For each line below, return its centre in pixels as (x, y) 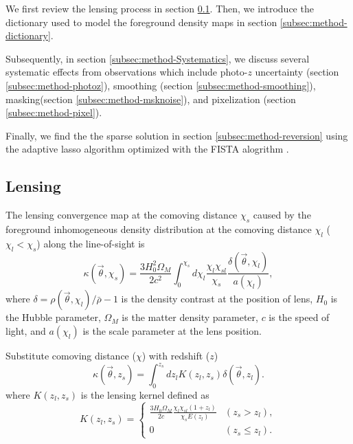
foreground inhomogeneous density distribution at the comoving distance (159, 229)
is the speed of (299, 317)
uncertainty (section (297, 72)
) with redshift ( (176, 355)
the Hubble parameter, (53, 317)
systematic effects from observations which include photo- (127, 72)
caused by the (282, 215)
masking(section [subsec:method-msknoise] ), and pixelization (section (151, 99)
